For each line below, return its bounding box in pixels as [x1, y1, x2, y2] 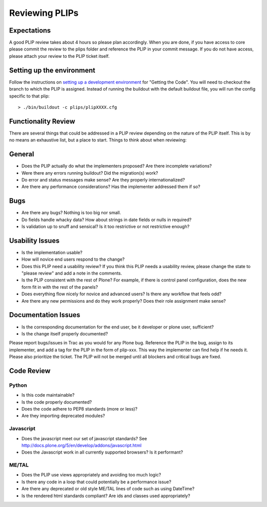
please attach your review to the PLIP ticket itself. [9, 53, 110, 59]
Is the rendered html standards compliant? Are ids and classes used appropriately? [21, 493, 190, 499]
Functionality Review [9, 117, 75, 126]
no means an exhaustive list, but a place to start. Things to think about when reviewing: [9, 137, 187, 143]
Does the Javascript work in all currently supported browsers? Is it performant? [21, 449, 183, 455]
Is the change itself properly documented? [21, 330, 108, 336]
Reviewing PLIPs [9, 7, 79, 18]
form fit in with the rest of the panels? [21, 284, 98, 290]
